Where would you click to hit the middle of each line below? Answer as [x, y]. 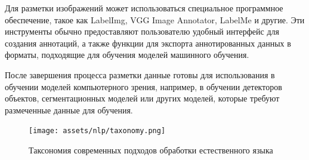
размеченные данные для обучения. [69, 110]
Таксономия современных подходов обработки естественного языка [151, 150]
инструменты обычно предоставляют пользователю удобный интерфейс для [142, 31]
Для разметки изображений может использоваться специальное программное [144, 8]
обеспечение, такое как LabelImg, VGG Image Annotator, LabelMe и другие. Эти [155, 19]
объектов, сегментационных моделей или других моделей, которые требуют [142, 98]
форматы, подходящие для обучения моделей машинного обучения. [127, 55]
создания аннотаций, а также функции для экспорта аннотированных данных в [148, 43]
